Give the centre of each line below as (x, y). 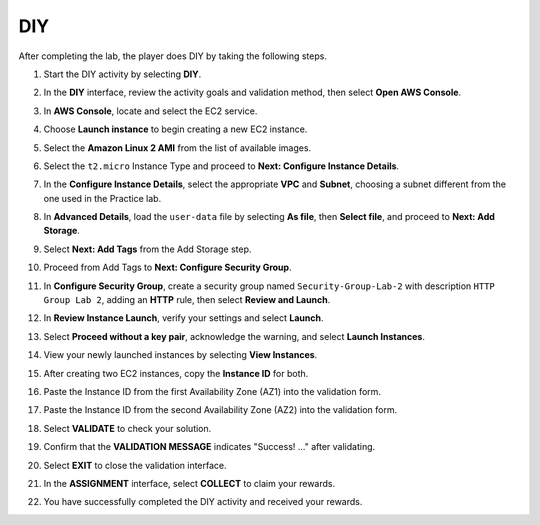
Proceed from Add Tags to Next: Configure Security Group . (167, 267)
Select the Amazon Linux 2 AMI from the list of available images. (177, 147)
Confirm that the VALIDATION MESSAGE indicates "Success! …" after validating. (209, 447)
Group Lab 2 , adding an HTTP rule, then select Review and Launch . (187, 300)
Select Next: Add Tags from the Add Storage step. (147, 249)
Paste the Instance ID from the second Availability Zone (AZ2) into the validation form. (220, 410)
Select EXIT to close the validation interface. (135, 465)
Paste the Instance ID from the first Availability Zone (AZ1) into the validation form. (212, 391)
